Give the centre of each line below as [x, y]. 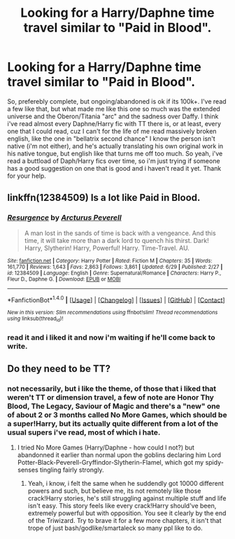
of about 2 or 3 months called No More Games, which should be [117, 414]
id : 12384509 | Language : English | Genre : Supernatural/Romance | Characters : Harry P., [114, 273]
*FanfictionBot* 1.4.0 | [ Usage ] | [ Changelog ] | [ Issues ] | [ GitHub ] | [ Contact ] [116, 299]
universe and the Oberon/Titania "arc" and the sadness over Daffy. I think [113, 116]
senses [28, 470]
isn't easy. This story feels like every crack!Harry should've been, [122, 506]
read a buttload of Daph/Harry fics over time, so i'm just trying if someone [114, 161]
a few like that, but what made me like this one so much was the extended [114, 108]
